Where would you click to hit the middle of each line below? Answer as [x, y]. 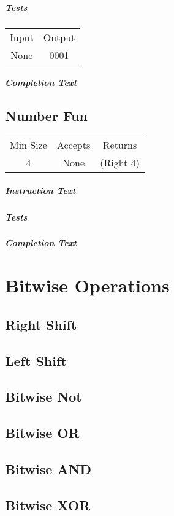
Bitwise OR [42, 433]
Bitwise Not [43, 397]
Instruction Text [40, 190]
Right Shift [41, 324]
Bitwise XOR [48, 505]
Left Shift [36, 360]
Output [59, 37]
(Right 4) [120, 162]
